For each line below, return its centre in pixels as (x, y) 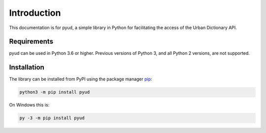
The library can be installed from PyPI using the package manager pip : (81, 79)
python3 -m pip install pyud (55, 92)
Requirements (31, 42)
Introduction (35, 13)
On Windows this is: (29, 105)
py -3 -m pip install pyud (52, 118)
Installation (27, 67)
